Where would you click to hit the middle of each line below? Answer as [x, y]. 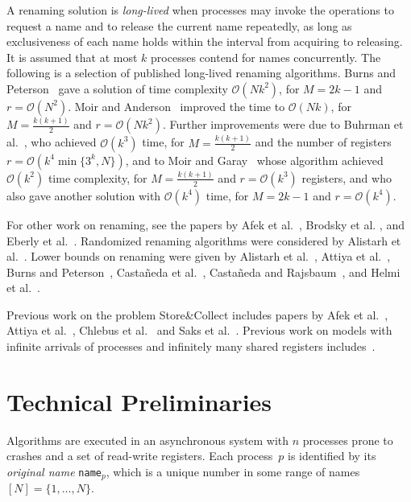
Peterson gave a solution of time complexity [117, 88]
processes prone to [348, 440]
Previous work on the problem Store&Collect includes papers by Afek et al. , [197, 314]
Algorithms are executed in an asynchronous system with [148, 440]
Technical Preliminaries [139, 401]
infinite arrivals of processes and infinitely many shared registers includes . [191, 346]
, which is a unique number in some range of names [233, 471]
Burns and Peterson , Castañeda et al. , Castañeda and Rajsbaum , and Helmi [203, 272]
